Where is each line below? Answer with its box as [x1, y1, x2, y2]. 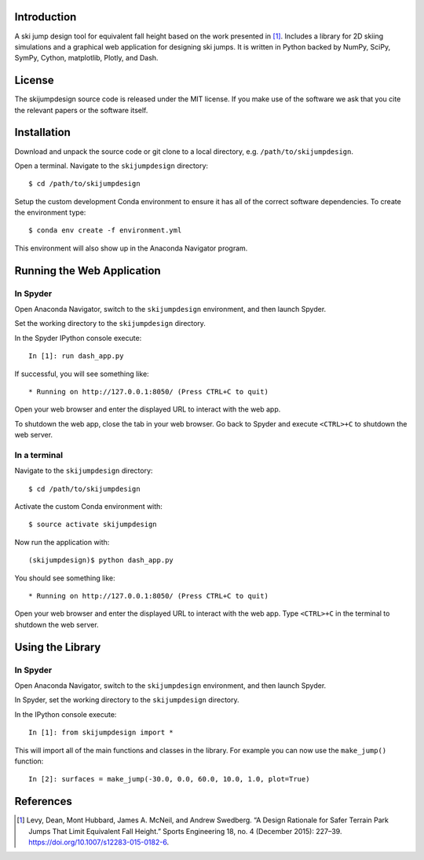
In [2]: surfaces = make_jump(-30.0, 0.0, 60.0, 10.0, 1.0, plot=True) [28, 774, 310, 784]
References [14, 795, 72, 808]
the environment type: [14, 208, 86, 218]
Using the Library [14, 640, 101, 653]
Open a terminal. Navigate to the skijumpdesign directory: [14, 161, 208, 170]
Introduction [14, 10, 77, 24]
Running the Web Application [14, 264, 161, 277]
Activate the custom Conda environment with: [14, 502, 163, 511]
